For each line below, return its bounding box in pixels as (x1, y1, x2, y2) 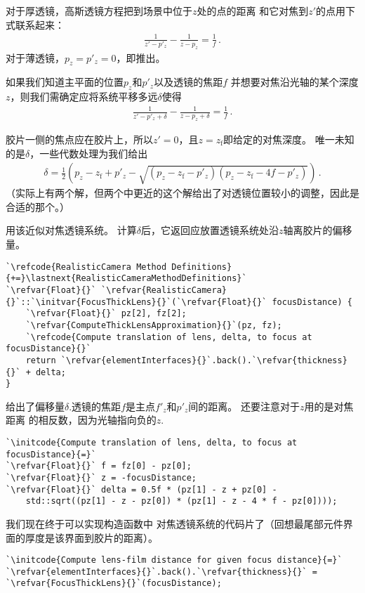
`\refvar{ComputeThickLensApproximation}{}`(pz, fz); (25, 320, 282, 330)
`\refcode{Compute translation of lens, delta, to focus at (25, 332, 312, 342)
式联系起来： (6, 17, 65, 32)
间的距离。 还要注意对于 (188, 398, 300, 413)
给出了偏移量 (6, 398, 65, 413)
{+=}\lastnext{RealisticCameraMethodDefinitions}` (6, 273, 247, 284)
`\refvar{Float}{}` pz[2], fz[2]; (25, 308, 187, 319)
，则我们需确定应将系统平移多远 (10, 89, 158, 104)
